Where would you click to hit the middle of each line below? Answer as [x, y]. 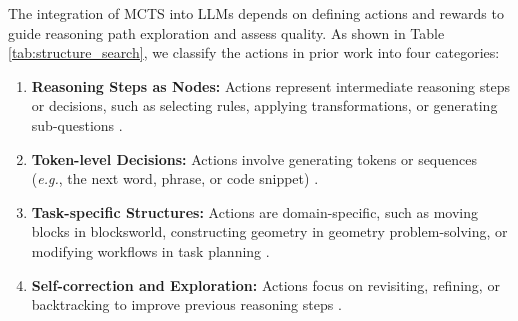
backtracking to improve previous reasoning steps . [186, 304]
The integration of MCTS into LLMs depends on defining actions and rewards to [256, 13]
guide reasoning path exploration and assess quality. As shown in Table [226, 32]
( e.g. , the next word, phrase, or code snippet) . [175, 178]
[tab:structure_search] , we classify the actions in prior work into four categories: [254, 52]
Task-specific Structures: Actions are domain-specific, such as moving [254, 211]
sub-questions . [77, 124]
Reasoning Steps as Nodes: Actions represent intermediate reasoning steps [271, 85]
